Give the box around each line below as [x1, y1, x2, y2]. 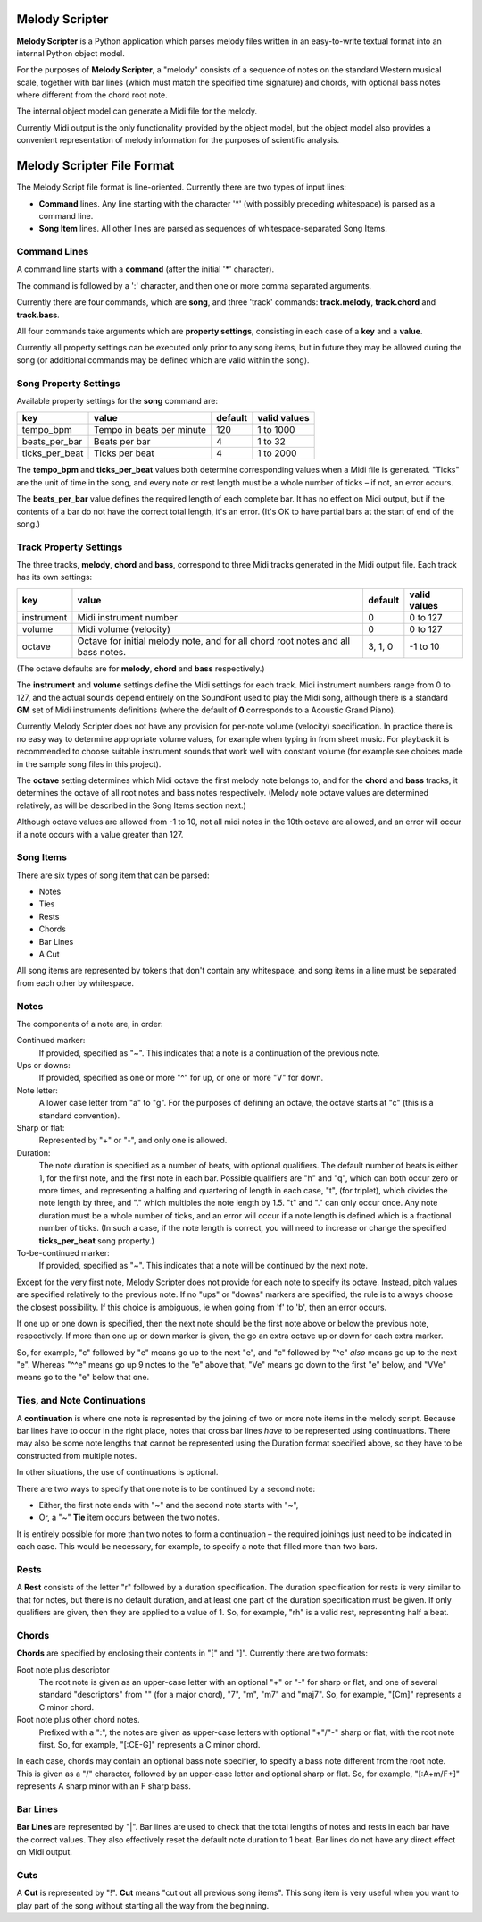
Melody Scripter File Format [16, 158, 175, 173]
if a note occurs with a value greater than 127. [16, 829, 184, 839]
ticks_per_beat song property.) [38, 1235, 155, 1246]
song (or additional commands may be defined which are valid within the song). [16, 354, 310, 366]
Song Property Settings [16, 376, 120, 389]
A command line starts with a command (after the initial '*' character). [16, 264, 275, 274]
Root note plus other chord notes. [16, 1715, 140, 1725]
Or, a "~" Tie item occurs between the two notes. [38, 1512, 220, 1523]
